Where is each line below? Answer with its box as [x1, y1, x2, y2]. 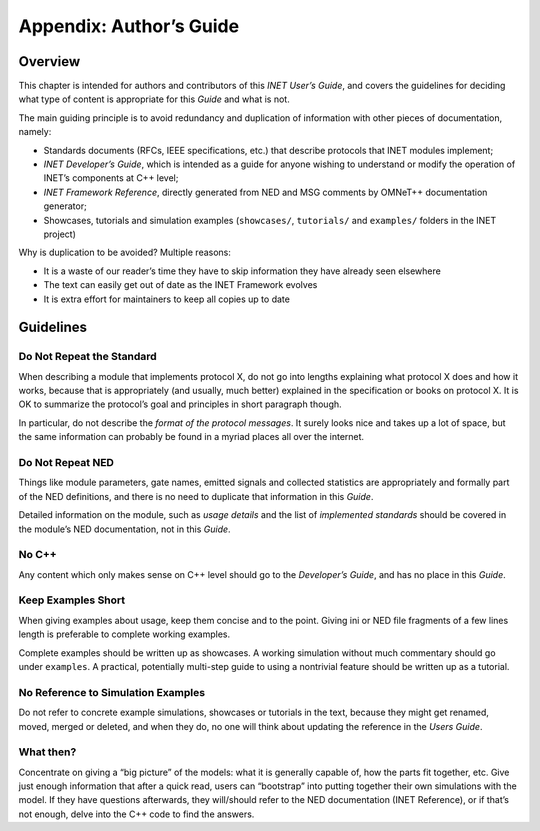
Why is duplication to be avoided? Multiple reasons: [18, 246, 232, 259]
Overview [18, 53, 81, 70]
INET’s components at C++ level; [43, 172, 179, 184]
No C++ [18, 548, 57, 562]
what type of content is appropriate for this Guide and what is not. [18, 93, 290, 105]
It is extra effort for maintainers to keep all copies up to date [43, 293, 290, 305]
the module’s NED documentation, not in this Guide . [18, 523, 231, 535]
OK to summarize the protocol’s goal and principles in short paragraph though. [18, 398, 342, 410]
